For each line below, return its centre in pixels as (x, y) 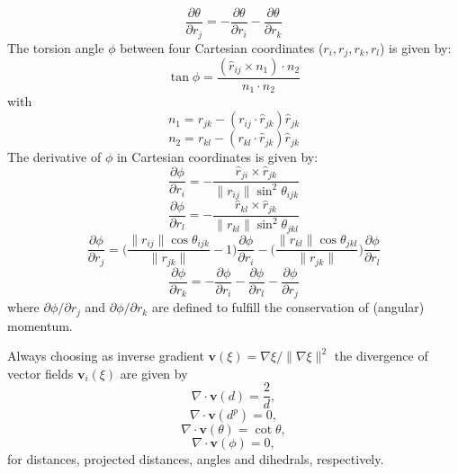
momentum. (40, 325)
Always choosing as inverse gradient (106, 356)
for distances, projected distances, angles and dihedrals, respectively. (196, 459)
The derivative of (54, 157)
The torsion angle (56, 47)
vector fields (40, 373)
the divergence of (381, 356)
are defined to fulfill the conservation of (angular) (288, 307)
